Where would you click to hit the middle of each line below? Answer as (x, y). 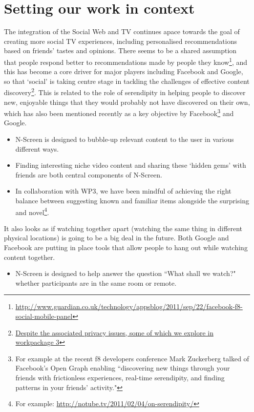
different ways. (37, 148)
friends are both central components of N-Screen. (89, 174)
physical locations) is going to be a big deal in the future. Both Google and (116, 238)
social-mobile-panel (44, 316)
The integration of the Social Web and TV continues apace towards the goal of (122, 31)
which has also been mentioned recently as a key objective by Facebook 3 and (119, 112)
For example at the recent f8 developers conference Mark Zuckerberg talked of (132, 358)
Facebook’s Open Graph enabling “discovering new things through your (123, 368)
